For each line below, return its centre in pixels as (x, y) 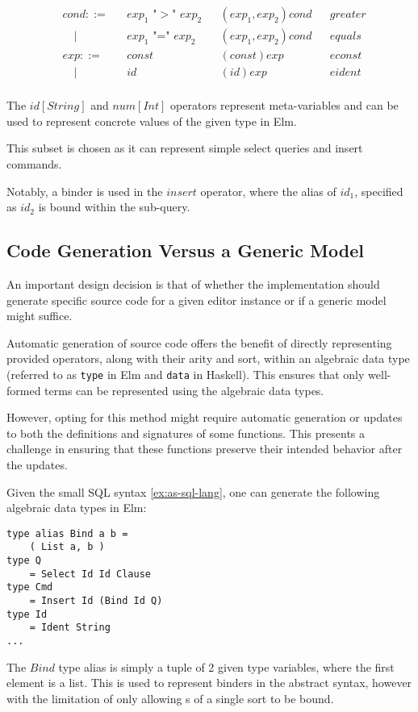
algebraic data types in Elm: (77, 508)
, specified (379, 191)
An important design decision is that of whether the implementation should (193, 283)
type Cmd (30, 587)
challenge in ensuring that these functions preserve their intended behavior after (205, 449)
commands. (34, 163)
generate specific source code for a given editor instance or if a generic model (196, 300)
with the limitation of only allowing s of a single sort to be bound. (170, 698)
